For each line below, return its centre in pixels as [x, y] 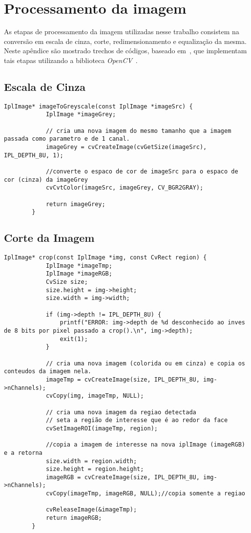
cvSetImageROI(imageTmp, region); [102, 428]
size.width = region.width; [91, 461]
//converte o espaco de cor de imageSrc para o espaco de [142, 171]
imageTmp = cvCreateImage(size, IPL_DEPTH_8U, [123, 379]
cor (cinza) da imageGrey [46, 180]
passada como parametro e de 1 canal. [67, 139]
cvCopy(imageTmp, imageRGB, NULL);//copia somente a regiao [145, 494]
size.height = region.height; [95, 469]
